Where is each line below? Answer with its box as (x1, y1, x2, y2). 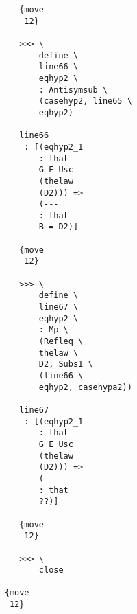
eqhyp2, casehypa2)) (38, 382, 132, 392)
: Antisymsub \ (38, 84, 108, 95)
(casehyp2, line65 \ (38, 96, 132, 106)
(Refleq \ (38, 337, 84, 347)
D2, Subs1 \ (38, 359, 93, 369)
